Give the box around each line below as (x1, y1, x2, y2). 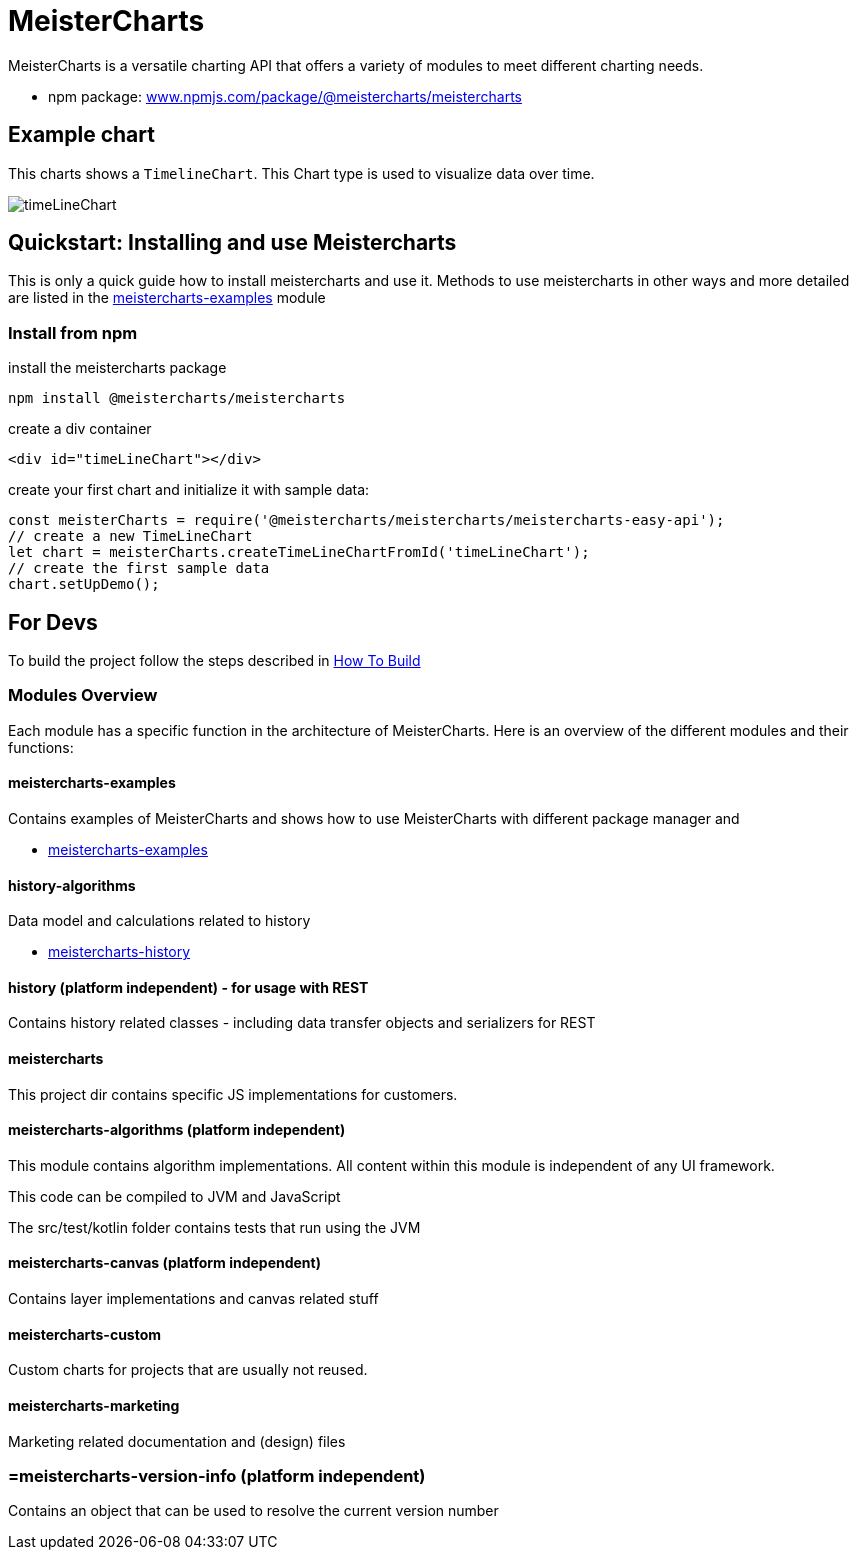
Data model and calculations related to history (8, 912, 311, 930)
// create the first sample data (8, 560, 270, 577)
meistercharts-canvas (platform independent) (8, 1254, 321, 1272)
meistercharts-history (48, 943, 191, 961)
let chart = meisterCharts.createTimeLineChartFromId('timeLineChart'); (8, 544, 590, 561)
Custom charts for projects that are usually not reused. (8, 1361, 368, 1379)
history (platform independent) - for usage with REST (8, 978, 369, 996)
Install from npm (8, 322, 138, 343)
